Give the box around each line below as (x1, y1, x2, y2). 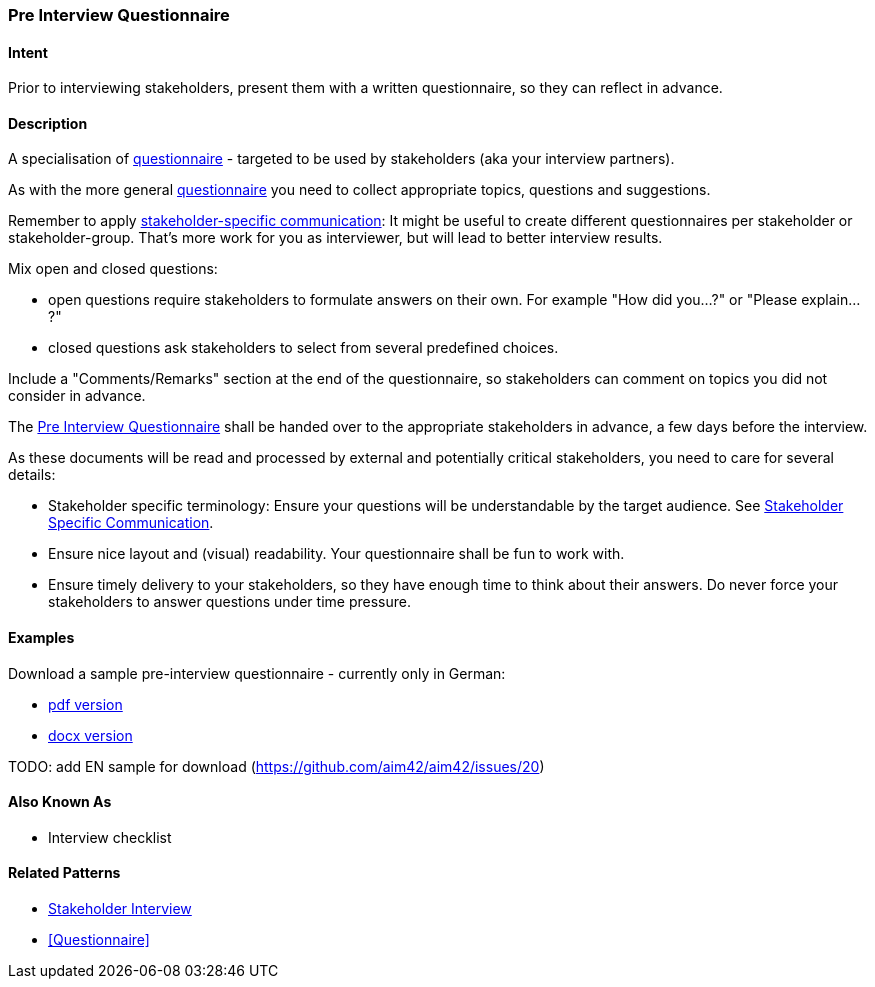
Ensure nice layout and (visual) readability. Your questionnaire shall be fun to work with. (48, 545, 625, 563)
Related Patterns (8, 864, 121, 882)
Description (8, 114, 88, 132)
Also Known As (8, 793, 112, 811)
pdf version (48, 695, 123, 713)
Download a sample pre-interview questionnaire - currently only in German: (8, 664, 506, 682)
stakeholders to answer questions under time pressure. (48, 593, 411, 611)
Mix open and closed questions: (8, 260, 218, 278)
